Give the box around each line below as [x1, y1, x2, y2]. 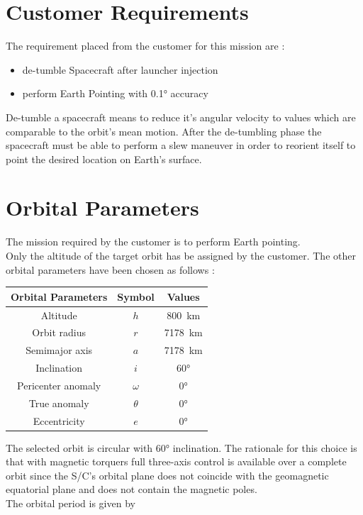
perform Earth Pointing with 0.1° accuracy [22, 86, 208, 101]
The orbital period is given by [6, 496, 135, 511]
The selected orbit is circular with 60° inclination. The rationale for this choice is [6, 440, 357, 455]
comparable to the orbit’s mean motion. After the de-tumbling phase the [6, 123, 322, 138]
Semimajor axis [26, 343, 93, 358]
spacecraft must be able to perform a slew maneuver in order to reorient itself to [6, 138, 356, 153]
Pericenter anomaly [17, 377, 101, 392]
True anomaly [28, 395, 89, 410]
